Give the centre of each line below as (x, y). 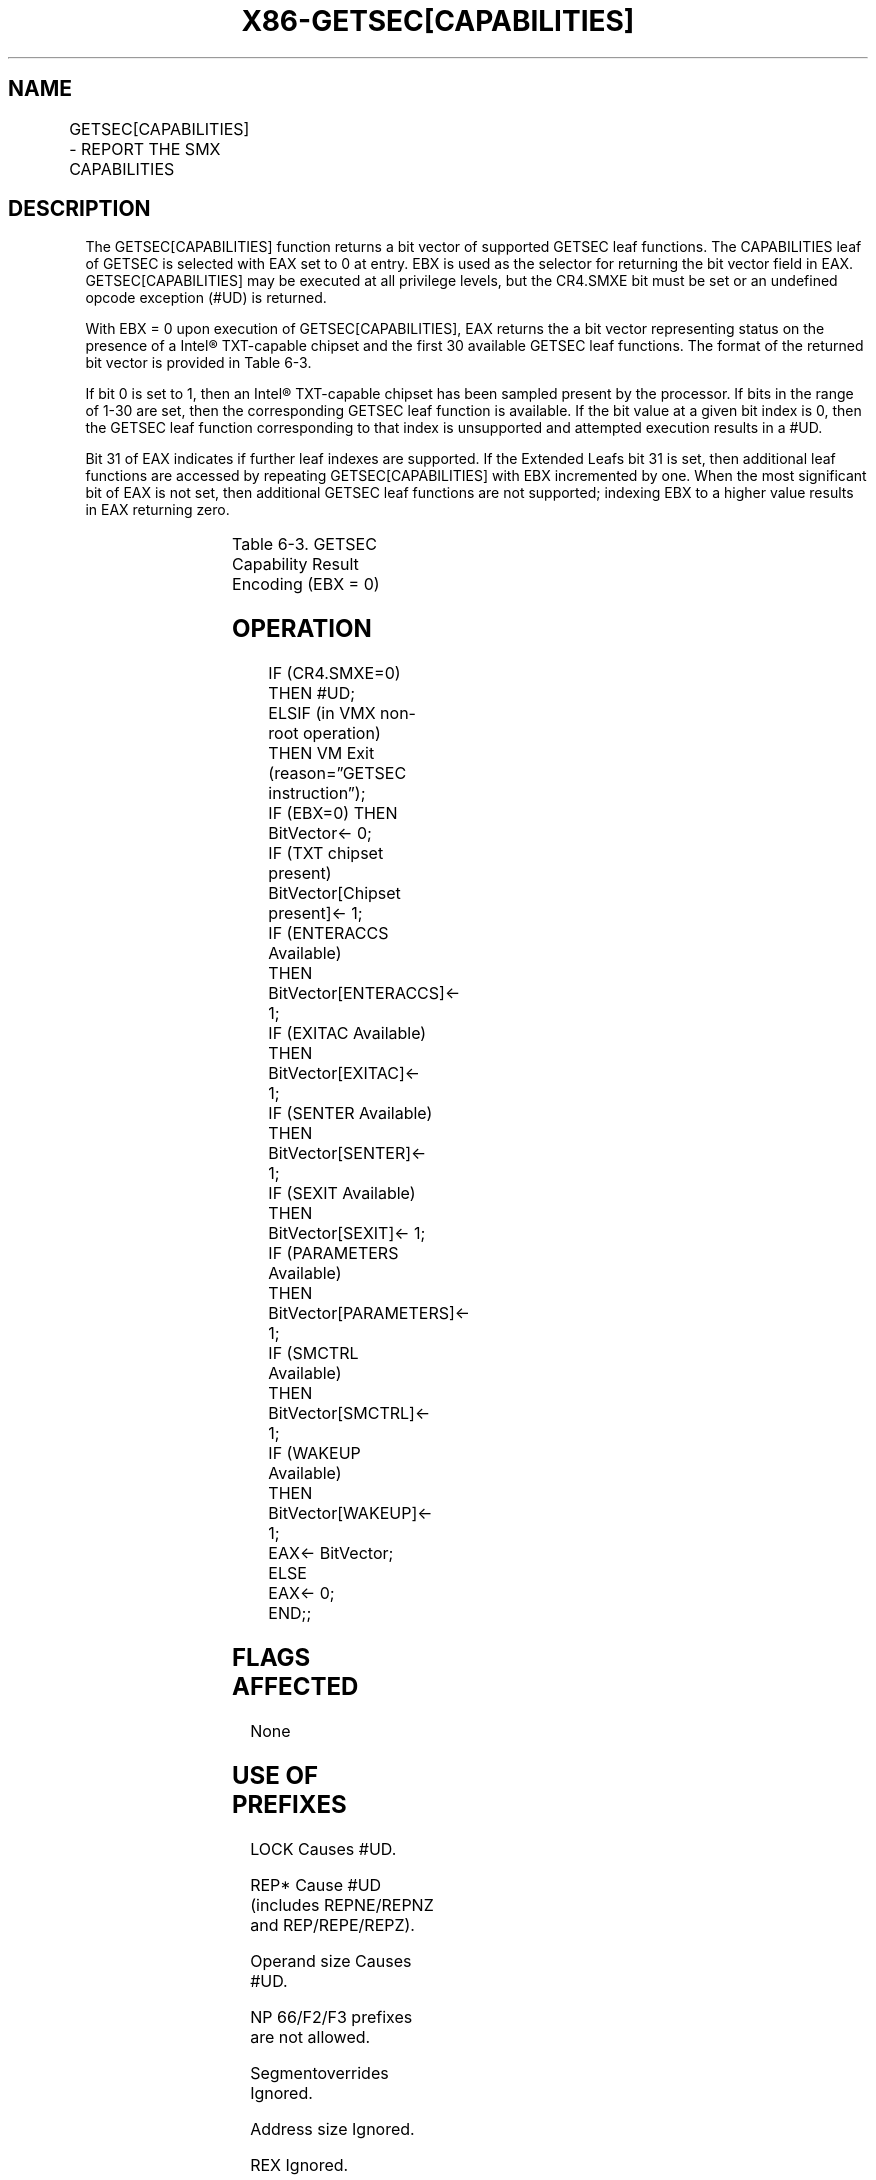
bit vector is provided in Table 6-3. (198, 363)
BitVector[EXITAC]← (344, 1073)
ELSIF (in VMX (322, 713)
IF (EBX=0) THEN (333, 813)
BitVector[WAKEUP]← (350, 1513)
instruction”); (317, 793)
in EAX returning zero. (157, 510)
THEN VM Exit (321, 753)
